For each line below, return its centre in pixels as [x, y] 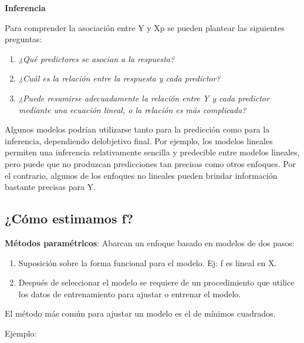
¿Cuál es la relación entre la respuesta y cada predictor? [119, 78]
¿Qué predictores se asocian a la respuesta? [97, 58]
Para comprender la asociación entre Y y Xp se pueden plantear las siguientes [145, 27]
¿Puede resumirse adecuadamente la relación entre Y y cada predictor [144, 98]
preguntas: [23, 39]
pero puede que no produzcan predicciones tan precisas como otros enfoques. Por [150, 163]
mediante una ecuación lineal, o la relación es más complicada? [132, 109]
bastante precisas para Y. [50, 187]
